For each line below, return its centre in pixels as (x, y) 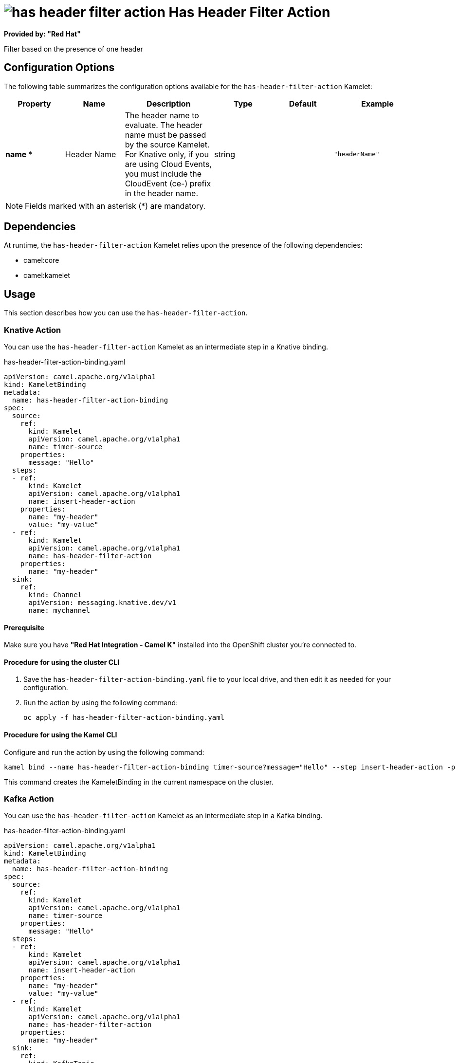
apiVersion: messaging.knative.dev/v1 (102, 603)
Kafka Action (29, 799)
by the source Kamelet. (167, 144)
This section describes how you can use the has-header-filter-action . (126, 313)
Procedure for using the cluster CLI (62, 662)
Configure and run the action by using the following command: (104, 752)
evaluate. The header (164, 125)
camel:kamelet (47, 275)
